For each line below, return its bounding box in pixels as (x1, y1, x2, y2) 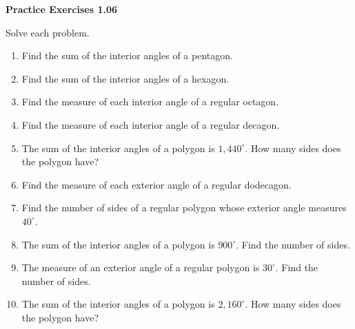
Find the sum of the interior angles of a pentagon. (21, 48, 233, 63)
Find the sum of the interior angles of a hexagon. (21, 71, 230, 85)
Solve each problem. (6, 25, 90, 39)
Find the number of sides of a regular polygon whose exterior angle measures (21, 200, 347, 215)
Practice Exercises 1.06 (6, 2, 118, 16)
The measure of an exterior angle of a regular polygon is (21, 260, 260, 275)
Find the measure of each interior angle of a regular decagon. (21, 117, 280, 131)
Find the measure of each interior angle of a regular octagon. (21, 94, 279, 109)
